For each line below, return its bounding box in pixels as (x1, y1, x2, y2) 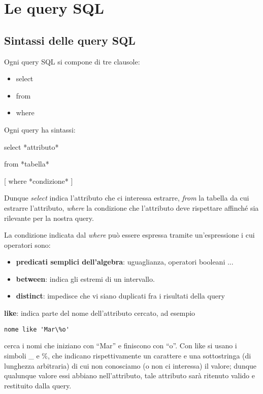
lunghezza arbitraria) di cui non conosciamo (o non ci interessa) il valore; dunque (4, 360, 257, 371)
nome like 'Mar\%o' (4, 325, 70, 333)
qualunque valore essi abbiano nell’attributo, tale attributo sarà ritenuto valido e (4, 370, 255, 381)
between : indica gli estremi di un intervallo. (16, 273, 155, 284)
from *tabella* (4, 158, 49, 169)
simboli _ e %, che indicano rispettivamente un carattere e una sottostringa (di (4, 350, 251, 360)
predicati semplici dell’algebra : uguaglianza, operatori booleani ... (16, 256, 234, 267)
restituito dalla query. (4, 380, 72, 390)
